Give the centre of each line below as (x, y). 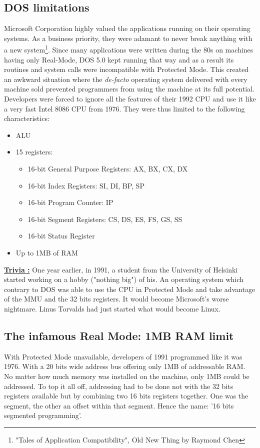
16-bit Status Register (61, 236)
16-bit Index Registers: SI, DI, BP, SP (86, 185)
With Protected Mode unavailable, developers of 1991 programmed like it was (123, 356)
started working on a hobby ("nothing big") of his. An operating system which (124, 279)
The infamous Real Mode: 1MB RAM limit (119, 335)
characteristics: (27, 118)
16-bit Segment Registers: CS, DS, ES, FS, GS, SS (105, 219)
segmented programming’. (43, 415)
